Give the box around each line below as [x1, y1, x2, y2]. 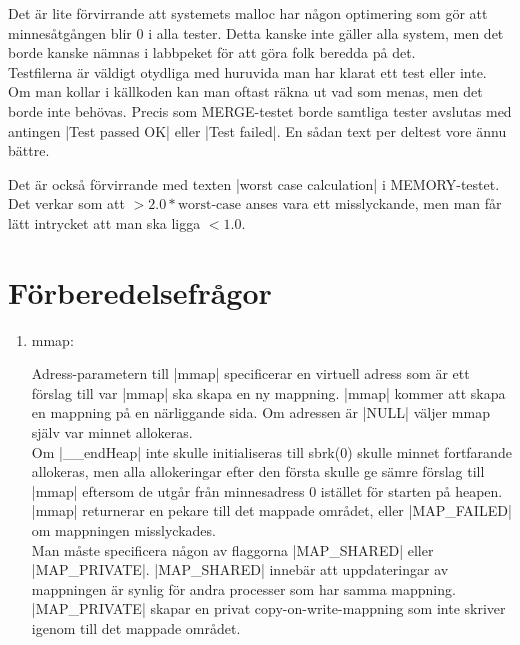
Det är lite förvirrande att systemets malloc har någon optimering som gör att [8, 3, 488, 23]
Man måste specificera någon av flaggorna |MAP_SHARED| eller [31, 539, 434, 560]
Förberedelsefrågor [8, 271, 272, 312]
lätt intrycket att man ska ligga [8, 212, 201, 233]
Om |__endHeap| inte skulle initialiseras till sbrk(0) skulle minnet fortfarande [31, 441, 512, 462]
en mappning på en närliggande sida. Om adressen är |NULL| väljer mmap [31, 402, 490, 423]
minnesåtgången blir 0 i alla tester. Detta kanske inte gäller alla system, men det [8, 22, 504, 43]
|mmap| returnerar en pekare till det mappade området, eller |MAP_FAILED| [31, 500, 512, 521]
